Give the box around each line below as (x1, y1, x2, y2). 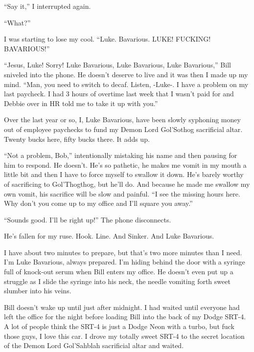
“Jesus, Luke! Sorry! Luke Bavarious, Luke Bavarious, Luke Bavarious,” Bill (4, 60, 231, 70)
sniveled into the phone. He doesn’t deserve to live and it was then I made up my (4, 69, 248, 79)
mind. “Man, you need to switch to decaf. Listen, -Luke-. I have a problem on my (4, 79, 249, 89)
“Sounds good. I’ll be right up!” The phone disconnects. (4, 214, 171, 224)
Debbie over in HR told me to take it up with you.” (4, 98, 158, 108)
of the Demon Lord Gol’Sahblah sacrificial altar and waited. (4, 340, 184, 351)
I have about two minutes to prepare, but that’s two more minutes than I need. (4, 247, 242, 257)
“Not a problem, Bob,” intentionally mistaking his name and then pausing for (4, 150, 237, 160)
